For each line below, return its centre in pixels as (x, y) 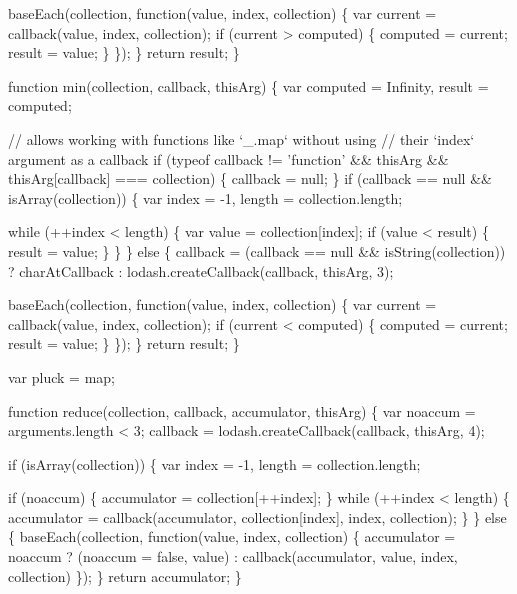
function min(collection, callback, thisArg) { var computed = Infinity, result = (248, 85)
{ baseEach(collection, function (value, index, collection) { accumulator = (232, 536)
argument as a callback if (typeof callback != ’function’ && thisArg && (228, 158)
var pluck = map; (61, 376)
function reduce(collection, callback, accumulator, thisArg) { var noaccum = (242, 410)
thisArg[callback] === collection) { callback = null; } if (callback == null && (250, 178)
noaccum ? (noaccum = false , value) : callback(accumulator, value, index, (233, 556)
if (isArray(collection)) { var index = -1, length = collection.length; (214, 463)
